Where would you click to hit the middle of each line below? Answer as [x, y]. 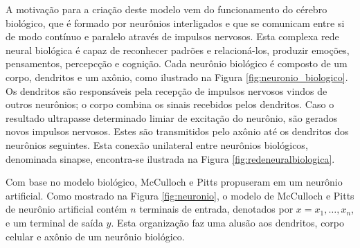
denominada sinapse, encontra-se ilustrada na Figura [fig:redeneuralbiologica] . [170, 158]
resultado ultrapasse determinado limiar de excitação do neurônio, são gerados [172, 117]
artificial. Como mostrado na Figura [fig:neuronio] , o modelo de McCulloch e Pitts [180, 195]
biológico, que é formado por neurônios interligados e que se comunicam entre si [175, 23]
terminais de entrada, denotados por [216, 209]
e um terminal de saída [54, 222]
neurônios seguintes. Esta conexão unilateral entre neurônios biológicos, [157, 144]
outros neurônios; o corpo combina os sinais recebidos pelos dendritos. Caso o [170, 104]
